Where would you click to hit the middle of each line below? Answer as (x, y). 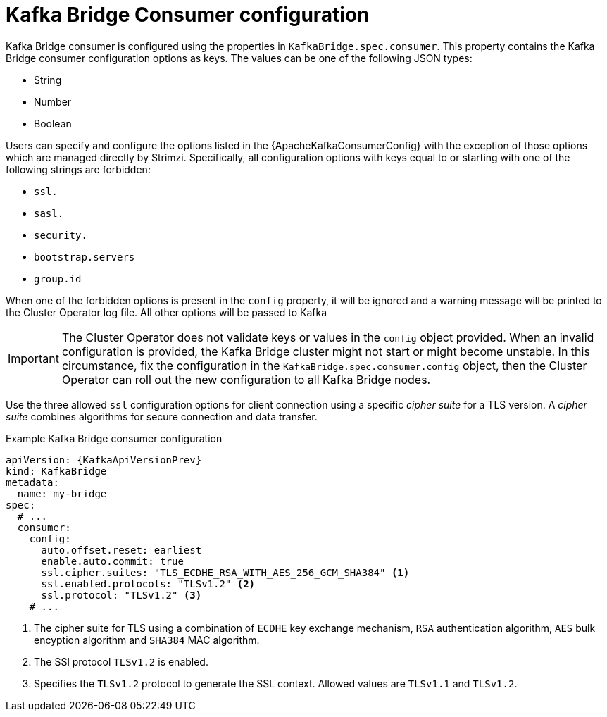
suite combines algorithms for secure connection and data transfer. (162, 416)
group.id (58, 279)
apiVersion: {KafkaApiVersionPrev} (104, 460)
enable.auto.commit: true (112, 561)
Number (53, 101)
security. (61, 235)
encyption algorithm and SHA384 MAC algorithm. (147, 640)
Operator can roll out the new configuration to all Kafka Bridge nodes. (246, 379)
